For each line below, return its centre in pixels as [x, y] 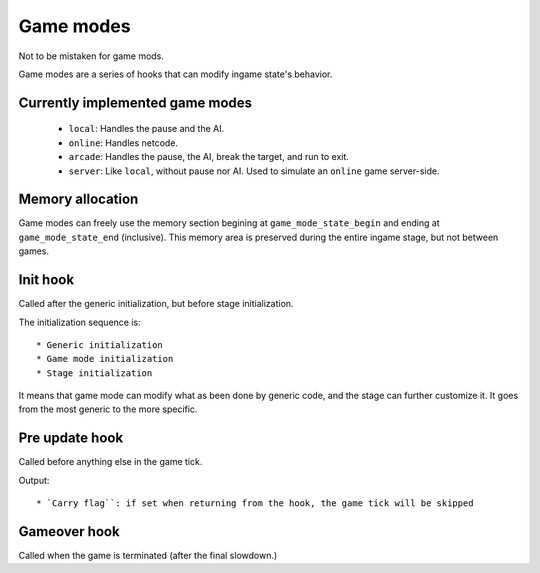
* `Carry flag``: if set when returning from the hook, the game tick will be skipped [255, 503]
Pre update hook [71, 438]
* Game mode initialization [105, 359]
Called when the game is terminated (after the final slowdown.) [148, 556]
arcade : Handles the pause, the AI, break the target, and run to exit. [209, 157]
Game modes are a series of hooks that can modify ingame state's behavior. [175, 74]
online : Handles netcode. [123, 142]
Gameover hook [69, 531]
